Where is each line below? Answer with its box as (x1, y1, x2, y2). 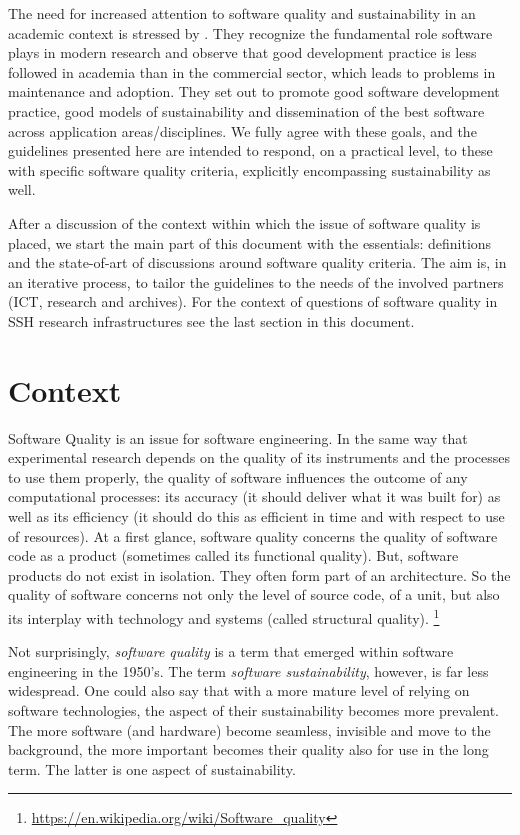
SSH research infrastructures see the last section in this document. (8, 310, 415, 331)
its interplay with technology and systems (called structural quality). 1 (8, 604, 440, 628)
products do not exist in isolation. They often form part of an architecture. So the (8, 564, 511, 585)
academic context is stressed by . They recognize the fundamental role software (8, 22, 493, 43)
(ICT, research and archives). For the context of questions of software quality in (8, 291, 498, 312)
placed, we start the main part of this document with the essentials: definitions (8, 232, 492, 253)
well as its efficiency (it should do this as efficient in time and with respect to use (8, 506, 505, 526)
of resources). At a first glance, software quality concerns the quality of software (8, 525, 498, 546)
